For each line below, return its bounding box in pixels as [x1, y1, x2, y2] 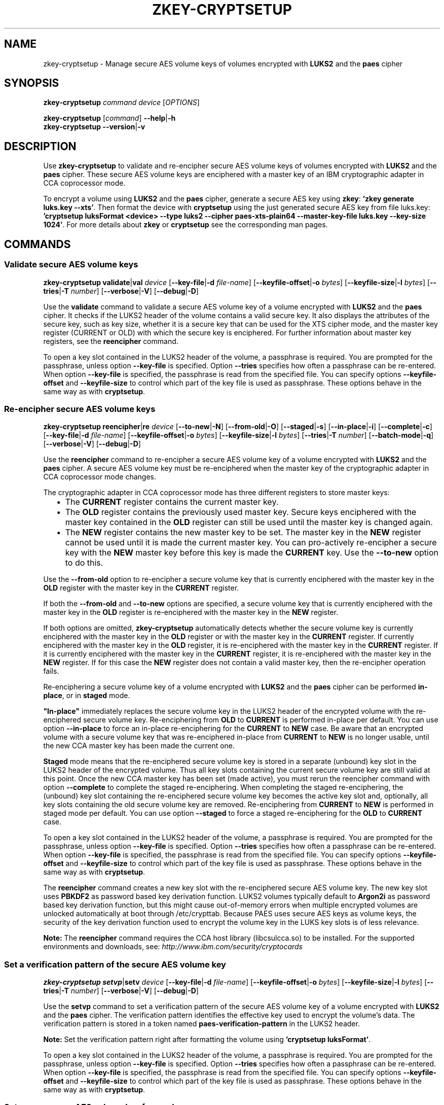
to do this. [65, 558, 103, 568]
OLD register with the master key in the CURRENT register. [43, 583, 239, 593]
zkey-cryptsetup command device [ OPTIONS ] [43, 98, 200, 107]
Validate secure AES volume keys [4, 259, 138, 270]
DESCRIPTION [4, 140, 77, 153]
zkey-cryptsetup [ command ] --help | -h [43, 114, 176, 123]
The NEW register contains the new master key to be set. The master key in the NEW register [65, 527, 422, 538]
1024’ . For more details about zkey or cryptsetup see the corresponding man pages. [43, 220, 328, 229]
